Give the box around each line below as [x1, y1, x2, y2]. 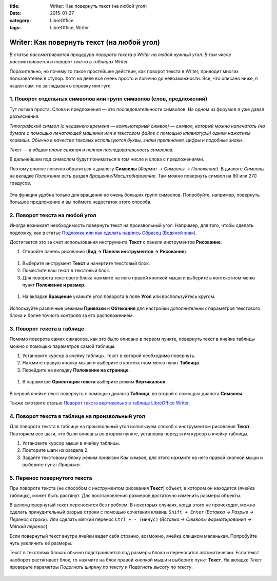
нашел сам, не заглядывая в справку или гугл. [9, 82, 112, 89]
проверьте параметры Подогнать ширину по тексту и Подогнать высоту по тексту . [9, 564, 193, 570]
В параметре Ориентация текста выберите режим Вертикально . [22, 379, 167, 385]
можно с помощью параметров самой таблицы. [9, 343, 116, 349]
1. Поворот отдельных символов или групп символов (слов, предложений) [9, 95, 208, 102]
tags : [9, 25, 21, 31]
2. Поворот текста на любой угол [9, 212, 96, 219]
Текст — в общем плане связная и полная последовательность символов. [9, 147, 174, 153]
